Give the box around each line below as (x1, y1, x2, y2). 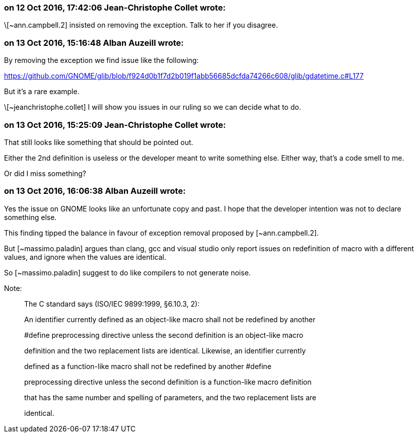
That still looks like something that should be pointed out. (4, 137, 193, 147)
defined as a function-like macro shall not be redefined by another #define (24, 361, 271, 371)
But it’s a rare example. (4, 87, 80, 96)
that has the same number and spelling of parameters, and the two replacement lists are (24, 393, 316, 402)
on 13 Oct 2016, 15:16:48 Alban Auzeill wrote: (4, 37, 184, 48)
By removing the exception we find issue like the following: (4, 56, 199, 65)
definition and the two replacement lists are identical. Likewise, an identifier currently (24, 346, 306, 355)
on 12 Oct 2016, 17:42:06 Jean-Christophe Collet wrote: (4, 3, 226, 13)
